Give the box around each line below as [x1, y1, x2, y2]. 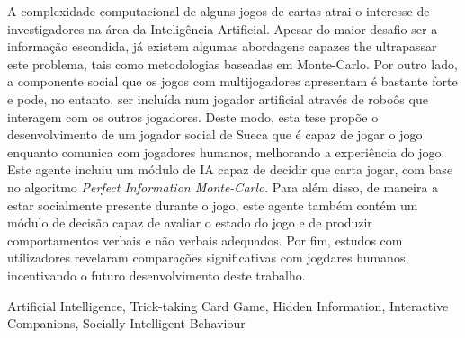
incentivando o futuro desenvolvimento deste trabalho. [7, 265, 306, 284]
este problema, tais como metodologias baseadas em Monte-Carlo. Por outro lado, [7, 54, 458, 73]
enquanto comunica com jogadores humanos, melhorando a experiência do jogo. [7, 142, 445, 161]
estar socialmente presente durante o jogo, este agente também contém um [7, 195, 418, 214]
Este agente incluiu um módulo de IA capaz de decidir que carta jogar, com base [7, 160, 453, 179]
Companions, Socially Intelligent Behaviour [7, 314, 246, 333]
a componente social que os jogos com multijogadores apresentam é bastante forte [7, 72, 458, 91]
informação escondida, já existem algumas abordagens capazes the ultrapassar [7, 37, 437, 56]
